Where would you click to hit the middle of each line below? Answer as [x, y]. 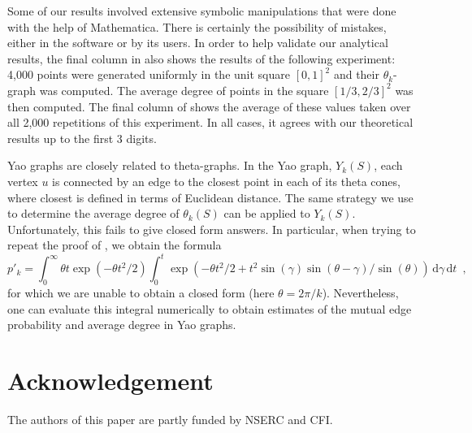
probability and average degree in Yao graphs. [122, 325]
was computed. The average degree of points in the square [184, 90]
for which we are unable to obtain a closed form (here [141, 293]
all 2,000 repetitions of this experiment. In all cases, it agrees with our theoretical [210, 122]
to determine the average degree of [93, 213]
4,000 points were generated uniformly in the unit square [149, 74]
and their [356, 74]
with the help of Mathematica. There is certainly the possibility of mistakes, [197, 26]
